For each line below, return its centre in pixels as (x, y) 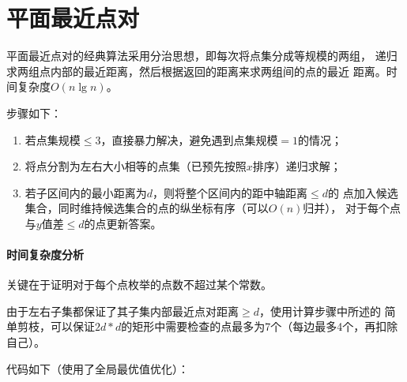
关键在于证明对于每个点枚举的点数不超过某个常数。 (139, 285)
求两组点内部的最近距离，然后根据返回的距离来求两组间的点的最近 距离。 (196, 71)
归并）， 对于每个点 (352, 208)
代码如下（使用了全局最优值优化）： (98, 368)
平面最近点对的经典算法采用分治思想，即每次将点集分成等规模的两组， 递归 (202, 56)
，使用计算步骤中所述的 (320, 311)
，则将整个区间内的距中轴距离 (230, 192)
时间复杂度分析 (45, 255)
